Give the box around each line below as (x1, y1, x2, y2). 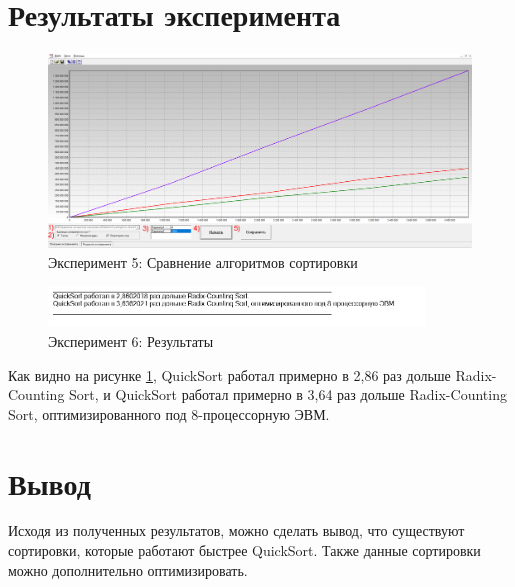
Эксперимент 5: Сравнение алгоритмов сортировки (48, 251, 358, 272)
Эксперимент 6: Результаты (48, 330, 214, 351)
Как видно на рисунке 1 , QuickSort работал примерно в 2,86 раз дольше (8, 364, 451, 385)
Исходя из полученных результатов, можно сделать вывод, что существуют (8, 520, 465, 541)
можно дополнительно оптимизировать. (8, 559, 248, 580)
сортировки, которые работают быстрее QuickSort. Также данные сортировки (8, 540, 481, 561)
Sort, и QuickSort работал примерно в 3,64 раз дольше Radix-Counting (69, 384, 507, 405)
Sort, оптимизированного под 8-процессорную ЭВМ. (8, 403, 330, 424)
